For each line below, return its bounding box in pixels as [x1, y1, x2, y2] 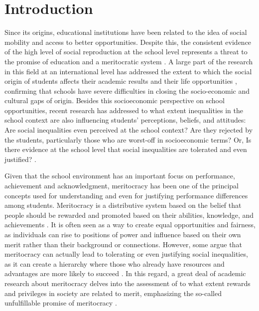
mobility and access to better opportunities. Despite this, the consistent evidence [4, 36, 252, 47]
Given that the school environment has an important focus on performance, [4, 170, 235, 181]
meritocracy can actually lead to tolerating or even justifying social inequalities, [4, 249, 248, 259]
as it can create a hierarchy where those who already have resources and [4, 258, 225, 269]
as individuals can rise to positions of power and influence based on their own [4, 229, 241, 239]
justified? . [4, 154, 36, 164]
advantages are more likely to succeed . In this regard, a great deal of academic [4, 268, 246, 279]
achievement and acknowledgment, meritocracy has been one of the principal [4, 180, 239, 191]
